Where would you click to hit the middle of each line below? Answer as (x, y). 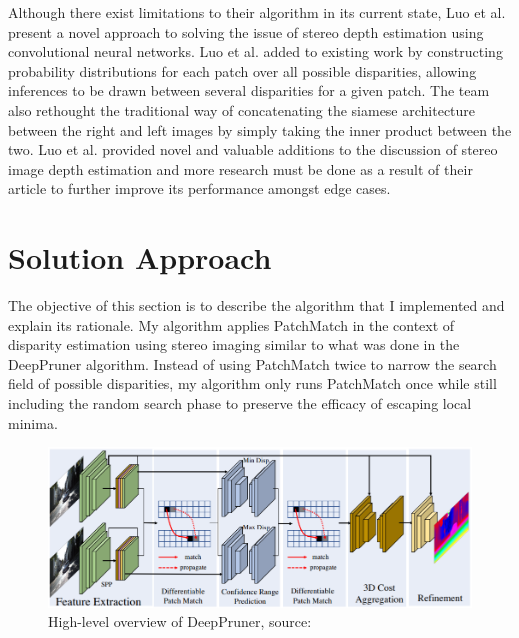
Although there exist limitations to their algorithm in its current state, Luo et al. (257, 12)
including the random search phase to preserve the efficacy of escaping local (240, 403)
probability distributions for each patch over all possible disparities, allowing (242, 70)
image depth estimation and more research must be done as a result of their (240, 168)
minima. (33, 422)
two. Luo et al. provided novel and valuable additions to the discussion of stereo (253, 149)
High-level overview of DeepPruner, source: (180, 621)
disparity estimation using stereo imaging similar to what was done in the (234, 344)
